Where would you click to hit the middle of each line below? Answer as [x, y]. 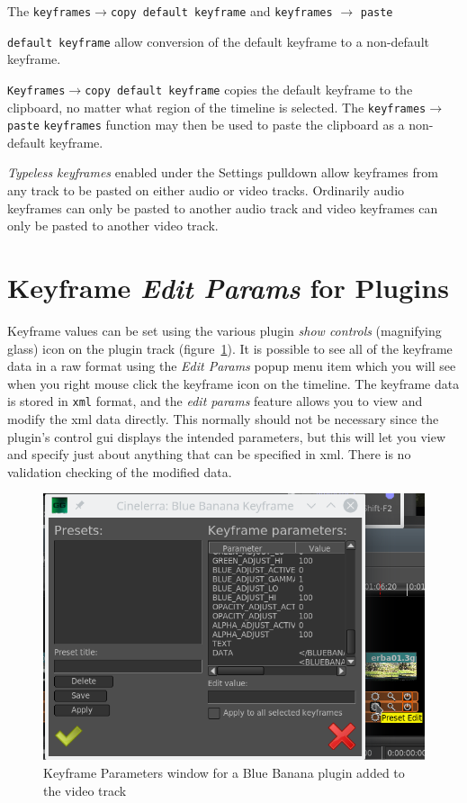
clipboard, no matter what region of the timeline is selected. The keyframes [217, 107]
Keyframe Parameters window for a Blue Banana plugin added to [224, 773]
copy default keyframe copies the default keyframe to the [249, 89]
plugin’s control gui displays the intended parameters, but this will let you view [227, 436]
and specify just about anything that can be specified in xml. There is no [209, 454]
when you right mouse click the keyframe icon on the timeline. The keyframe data [233, 383]
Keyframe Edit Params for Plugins [228, 288]
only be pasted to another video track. [113, 226]
